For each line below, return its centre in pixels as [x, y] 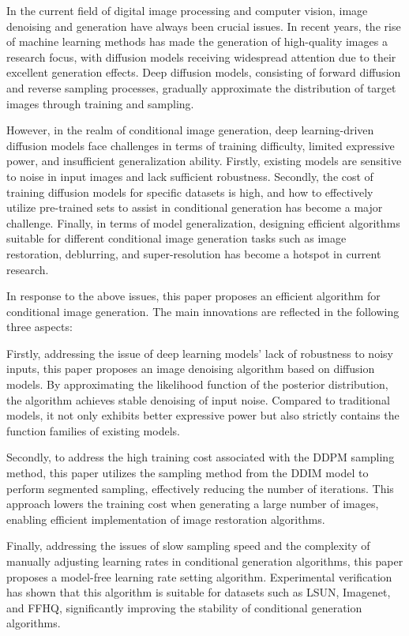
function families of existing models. [93, 430]
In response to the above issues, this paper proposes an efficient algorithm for [193, 296]
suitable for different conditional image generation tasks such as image [176, 238]
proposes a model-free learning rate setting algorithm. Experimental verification [199, 576]
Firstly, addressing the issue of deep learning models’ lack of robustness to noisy [200, 353]
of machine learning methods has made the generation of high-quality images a [197, 41]
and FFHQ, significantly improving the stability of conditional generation [184, 607]
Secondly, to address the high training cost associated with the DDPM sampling [201, 457]
